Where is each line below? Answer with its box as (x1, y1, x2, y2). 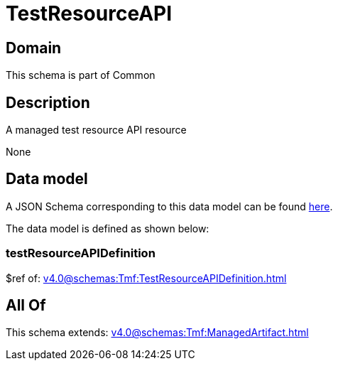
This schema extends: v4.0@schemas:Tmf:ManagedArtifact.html (6, 326, 309, 339)
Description (6, 93, 90, 112)
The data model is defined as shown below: (6, 222, 209, 235)
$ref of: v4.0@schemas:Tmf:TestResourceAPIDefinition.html (6, 271, 287, 284)
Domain (6, 38, 62, 57)
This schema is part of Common (6, 69, 156, 82)
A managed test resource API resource (6, 124, 187, 136)
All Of (6, 296, 46, 315)
